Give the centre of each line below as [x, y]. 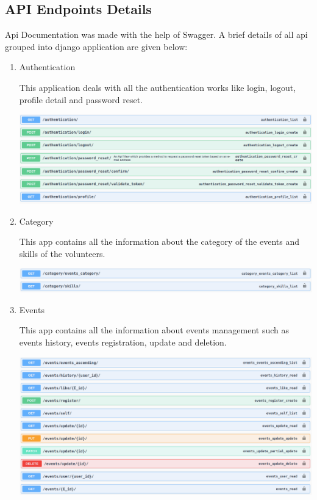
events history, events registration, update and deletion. [123, 342]
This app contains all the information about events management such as [154, 330]
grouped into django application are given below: [96, 46]
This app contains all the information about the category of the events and [159, 241]
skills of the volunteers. [62, 253]
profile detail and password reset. [81, 99]
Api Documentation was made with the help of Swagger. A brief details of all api [156, 34]
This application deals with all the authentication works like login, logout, [158, 87]
